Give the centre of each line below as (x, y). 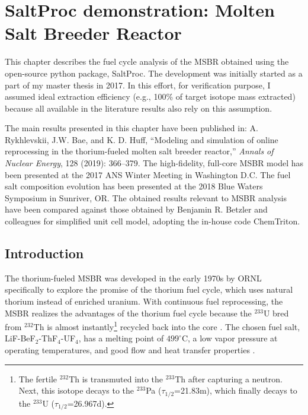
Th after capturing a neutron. (229, 378)
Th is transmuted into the (116, 378)
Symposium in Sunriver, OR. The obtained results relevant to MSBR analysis (146, 197)
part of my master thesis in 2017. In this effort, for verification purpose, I (138, 85)
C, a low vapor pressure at (230, 338)
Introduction (44, 253)
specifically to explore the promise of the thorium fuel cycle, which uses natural (149, 289)
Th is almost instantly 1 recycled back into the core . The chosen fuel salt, (167, 326)
